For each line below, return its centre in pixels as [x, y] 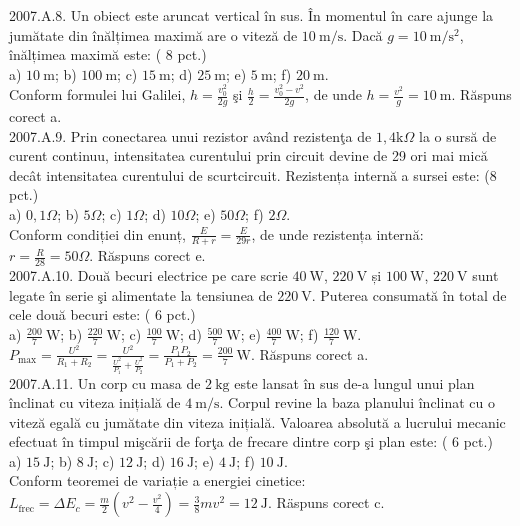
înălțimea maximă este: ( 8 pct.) [108, 54]
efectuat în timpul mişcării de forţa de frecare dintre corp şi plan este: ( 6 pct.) [251, 441]
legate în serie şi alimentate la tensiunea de [141, 294]
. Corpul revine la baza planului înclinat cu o [357, 402]
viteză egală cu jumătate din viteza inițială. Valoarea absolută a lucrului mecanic [257, 421]
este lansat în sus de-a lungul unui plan [354, 382]
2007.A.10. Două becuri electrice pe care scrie [148, 275]
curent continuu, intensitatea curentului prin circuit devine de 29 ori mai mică [248, 155]
